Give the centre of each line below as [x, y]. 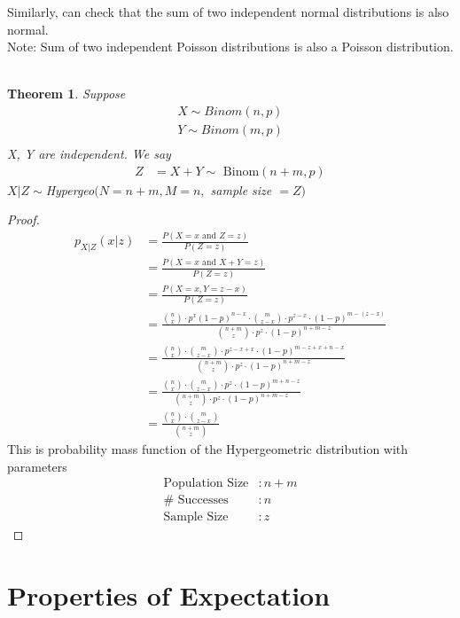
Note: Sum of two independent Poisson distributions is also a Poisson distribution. [230, 47]
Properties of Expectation [169, 595]
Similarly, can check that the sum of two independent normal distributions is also [228, 12]
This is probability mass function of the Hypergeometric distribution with [208, 449]
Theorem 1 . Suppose [66, 94]
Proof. [23, 219]
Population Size [206, 484]
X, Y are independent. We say [89, 154]
